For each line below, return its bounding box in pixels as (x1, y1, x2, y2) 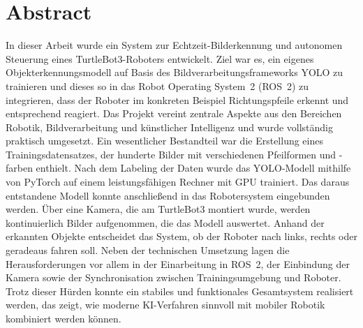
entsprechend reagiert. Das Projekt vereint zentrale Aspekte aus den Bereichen (6, 106, 342, 121)
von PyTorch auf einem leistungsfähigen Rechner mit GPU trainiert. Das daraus (6, 174, 350, 189)
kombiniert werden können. (6, 311, 121, 325)
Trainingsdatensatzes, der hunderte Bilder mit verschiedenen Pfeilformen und (6, 147, 336, 161)
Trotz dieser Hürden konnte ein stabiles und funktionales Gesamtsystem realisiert (6, 283, 354, 298)
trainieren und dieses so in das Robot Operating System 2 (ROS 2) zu (6, 78, 309, 93)
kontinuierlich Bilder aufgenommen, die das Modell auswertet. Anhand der (6, 215, 325, 230)
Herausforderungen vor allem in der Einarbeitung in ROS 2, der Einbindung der (6, 256, 350, 271)
